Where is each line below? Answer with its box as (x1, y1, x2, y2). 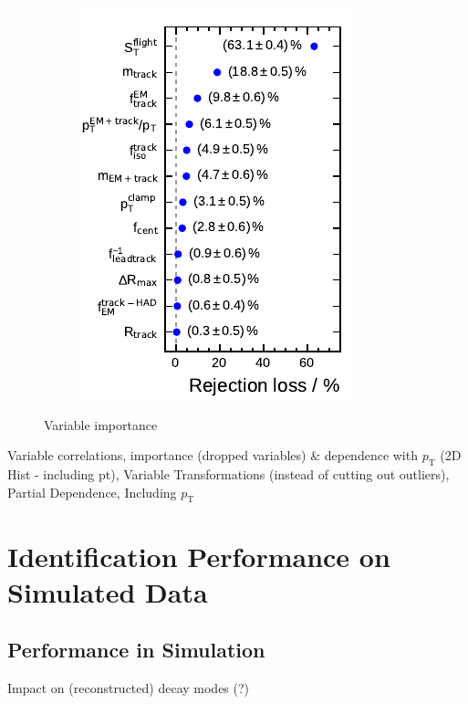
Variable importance (44, 415, 158, 434)
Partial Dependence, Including (7, 482, 177, 501)
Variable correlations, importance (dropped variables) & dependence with (7, 446, 418, 465)
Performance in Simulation (7, 636, 265, 664)
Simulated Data (7, 573, 208, 610)
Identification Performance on (7, 537, 390, 574)
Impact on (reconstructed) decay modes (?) (7, 678, 250, 698)
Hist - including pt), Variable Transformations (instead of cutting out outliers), (7, 464, 450, 483)
